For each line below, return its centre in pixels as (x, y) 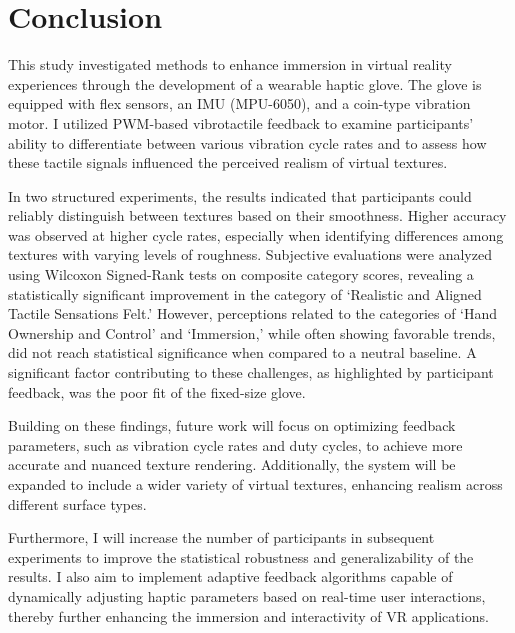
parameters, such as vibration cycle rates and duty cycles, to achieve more (235, 444)
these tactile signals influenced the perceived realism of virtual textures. (228, 162)
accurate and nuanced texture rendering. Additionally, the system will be (232, 464)
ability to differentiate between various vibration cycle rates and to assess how (247, 142)
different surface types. (77, 503)
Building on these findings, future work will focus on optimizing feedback (232, 425)
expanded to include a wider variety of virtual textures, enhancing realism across (255, 484)
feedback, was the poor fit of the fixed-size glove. (157, 391)
